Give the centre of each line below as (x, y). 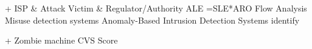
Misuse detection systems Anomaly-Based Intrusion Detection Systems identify (152, 20)
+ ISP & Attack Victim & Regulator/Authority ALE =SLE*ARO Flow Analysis (156, 8)
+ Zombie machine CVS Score (61, 40)
